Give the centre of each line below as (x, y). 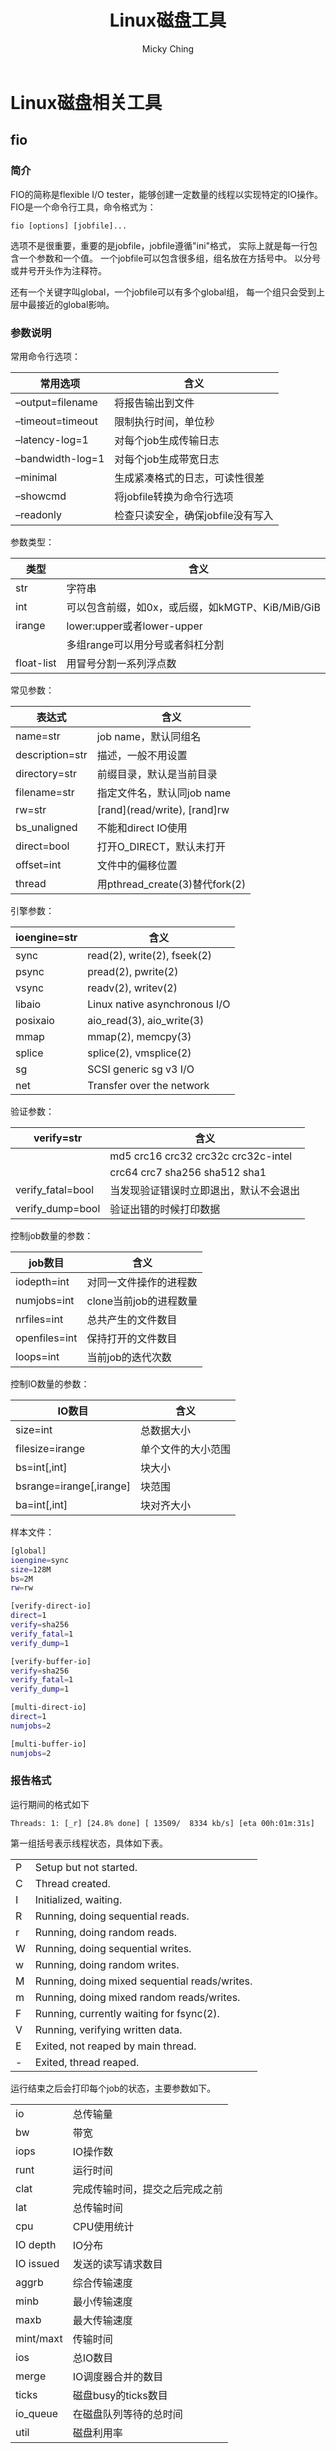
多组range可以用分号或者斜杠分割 (145, 644)
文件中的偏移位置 (137, 865)
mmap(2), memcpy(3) (139, 1036)
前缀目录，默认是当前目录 (157, 774)
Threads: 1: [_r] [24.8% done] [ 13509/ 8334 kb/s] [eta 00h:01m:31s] (162, 1823)
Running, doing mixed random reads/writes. (137, 1997)
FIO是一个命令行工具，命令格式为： (83, 207)
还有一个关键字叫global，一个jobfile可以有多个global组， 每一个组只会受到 (163, 292)
